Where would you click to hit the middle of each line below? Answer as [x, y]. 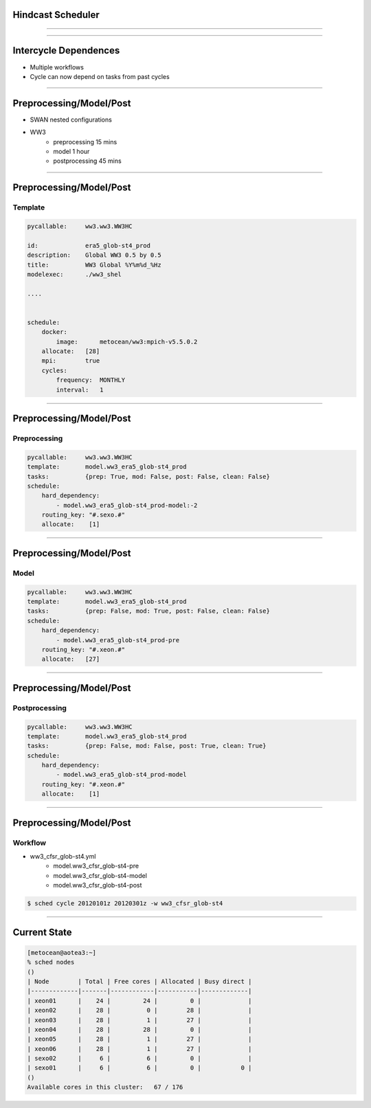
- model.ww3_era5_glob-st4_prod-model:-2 [127, 505]
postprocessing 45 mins [87, 161]
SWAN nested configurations [71, 120]
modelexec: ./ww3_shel [74, 274]
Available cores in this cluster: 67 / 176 [105, 1087]
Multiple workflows [57, 67]
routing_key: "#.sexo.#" [83, 515]
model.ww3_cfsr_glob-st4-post [98, 885]
